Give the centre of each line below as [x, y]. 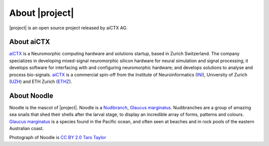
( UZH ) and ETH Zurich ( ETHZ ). [41, 81]
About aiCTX [30, 42]
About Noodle [31, 96]
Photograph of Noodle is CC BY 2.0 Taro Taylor [58, 138]
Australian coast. [27, 129]
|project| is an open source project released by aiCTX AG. [68, 28]
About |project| [42, 13]
